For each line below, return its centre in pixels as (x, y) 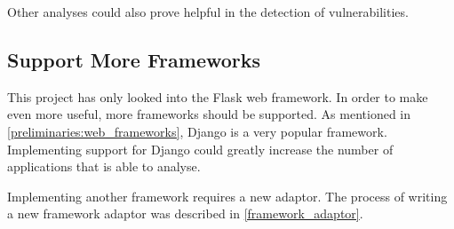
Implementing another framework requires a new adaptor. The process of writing (227, 196)
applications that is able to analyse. (104, 166)
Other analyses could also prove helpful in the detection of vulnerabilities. (208, 12)
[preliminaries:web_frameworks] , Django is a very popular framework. (197, 131)
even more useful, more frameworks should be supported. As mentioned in (209, 114)
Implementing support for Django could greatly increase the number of (200, 149)
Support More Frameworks (134, 59)
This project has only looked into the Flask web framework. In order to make (218, 96)
